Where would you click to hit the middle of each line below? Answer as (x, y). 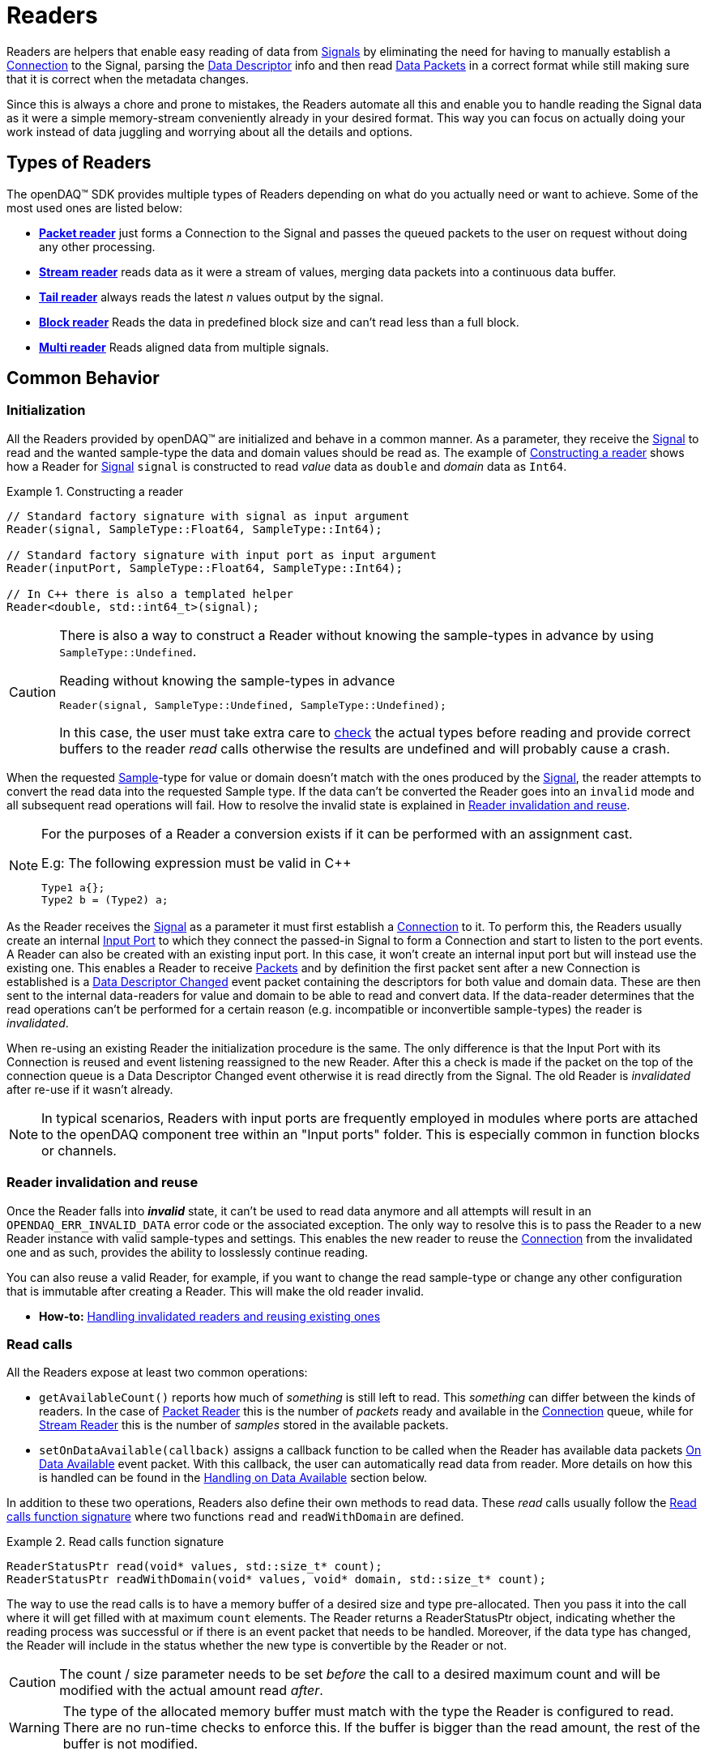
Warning (34, 1728)
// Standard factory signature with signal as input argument (208, 516)
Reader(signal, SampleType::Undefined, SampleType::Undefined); (253, 705)
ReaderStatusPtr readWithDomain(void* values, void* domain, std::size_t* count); (276, 1580)
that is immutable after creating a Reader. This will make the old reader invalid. (216, 1291)
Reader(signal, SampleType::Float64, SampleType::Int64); (194, 529)
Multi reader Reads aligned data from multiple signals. (184, 347)
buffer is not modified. (130, 1744)
